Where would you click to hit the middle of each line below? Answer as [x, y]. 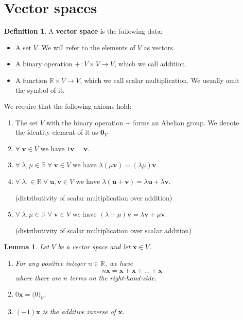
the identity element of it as [57, 132]
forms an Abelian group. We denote [186, 122]
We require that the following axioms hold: [68, 106]
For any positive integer [51, 263]
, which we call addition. [150, 64]
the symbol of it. [40, 90]
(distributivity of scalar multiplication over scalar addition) [103, 230]
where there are [38, 277]
